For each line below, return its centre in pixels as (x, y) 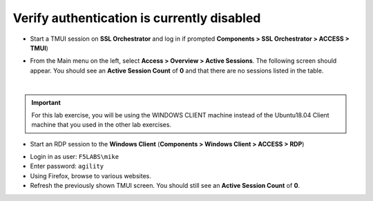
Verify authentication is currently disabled (137, 18)
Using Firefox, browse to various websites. (90, 175)
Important (46, 102)
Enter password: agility (67, 166)
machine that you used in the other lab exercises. (102, 125)
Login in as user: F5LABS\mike (75, 157)
